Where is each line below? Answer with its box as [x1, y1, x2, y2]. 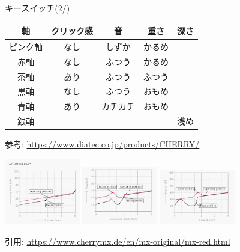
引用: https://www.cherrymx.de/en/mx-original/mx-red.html [5, 235, 230, 247]
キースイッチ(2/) [5, 2, 70, 14]
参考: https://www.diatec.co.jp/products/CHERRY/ [5, 138, 200, 150]
